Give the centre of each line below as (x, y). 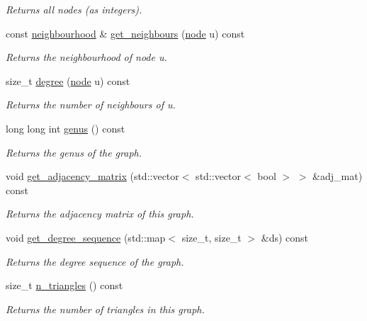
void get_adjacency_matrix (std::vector (92, 176)
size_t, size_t (211, 237)
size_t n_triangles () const (64, 285)
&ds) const (285, 237)
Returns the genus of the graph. (74, 152)
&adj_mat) (338, 176)
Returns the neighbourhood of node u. (86, 57)
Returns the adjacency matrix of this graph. (100, 214)
